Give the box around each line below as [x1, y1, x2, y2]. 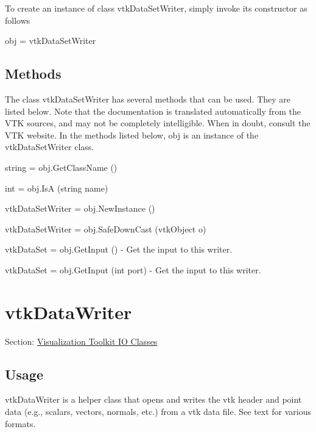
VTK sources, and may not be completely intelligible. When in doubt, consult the [5, 117, 311, 129]
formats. [5, 417, 36, 430]
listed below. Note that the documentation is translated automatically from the [5, 104, 301, 117]
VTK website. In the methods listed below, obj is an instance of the [5, 128, 259, 141]
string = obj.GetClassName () [5, 160, 118, 173]
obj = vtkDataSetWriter [5, 34, 96, 47]
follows [5, 13, 30, 26]
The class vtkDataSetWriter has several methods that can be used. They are [5, 92, 290, 105]
